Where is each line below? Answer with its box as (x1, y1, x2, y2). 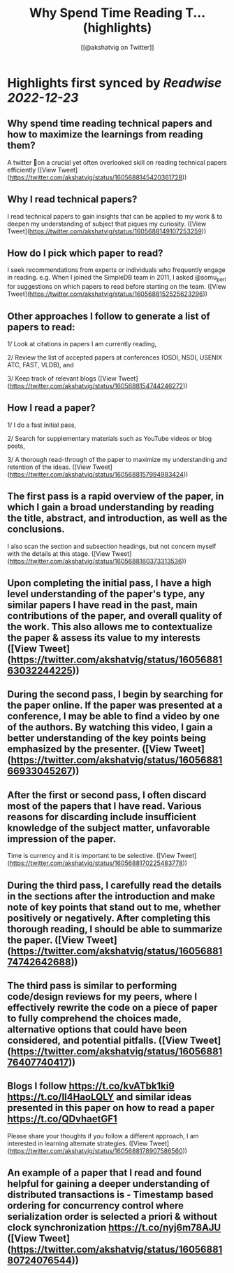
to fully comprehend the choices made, (7, 1012, 182, 1024)
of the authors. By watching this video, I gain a (7, 721, 213, 733)
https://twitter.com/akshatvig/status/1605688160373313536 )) (9, 557, 187, 565)
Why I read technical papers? (7, 193, 138, 205)
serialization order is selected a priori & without (7, 1211, 218, 1223)
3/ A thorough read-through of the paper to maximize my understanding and (7, 455, 227, 463)
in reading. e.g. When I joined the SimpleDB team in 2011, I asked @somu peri (7, 273, 226, 283)
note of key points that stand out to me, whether (7, 901, 221, 913)
